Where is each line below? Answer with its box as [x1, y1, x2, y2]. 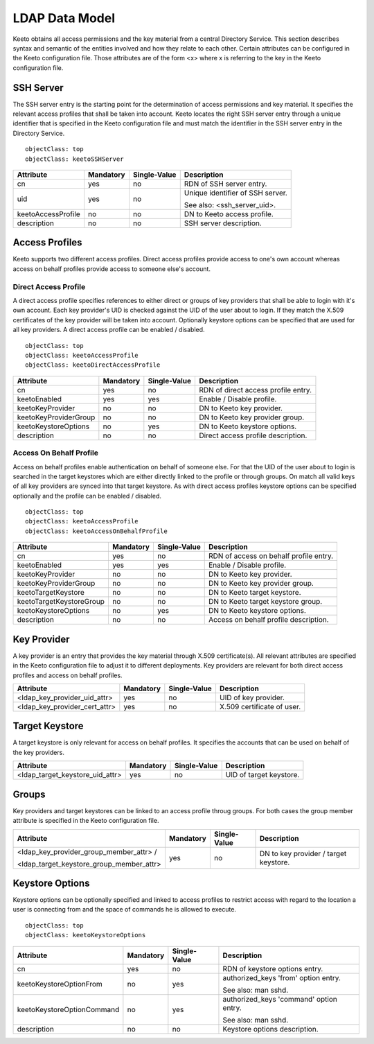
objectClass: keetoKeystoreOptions [25, 931, 146, 939]
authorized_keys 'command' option [222, 994, 337, 1004]
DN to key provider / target [259, 849, 347, 858]
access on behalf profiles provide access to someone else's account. [12, 264, 211, 273]
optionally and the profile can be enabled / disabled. [12, 491, 162, 500]
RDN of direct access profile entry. [199, 385, 312, 394]
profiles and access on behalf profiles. [12, 671, 123, 679]
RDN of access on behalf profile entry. [208, 551, 334, 561]
